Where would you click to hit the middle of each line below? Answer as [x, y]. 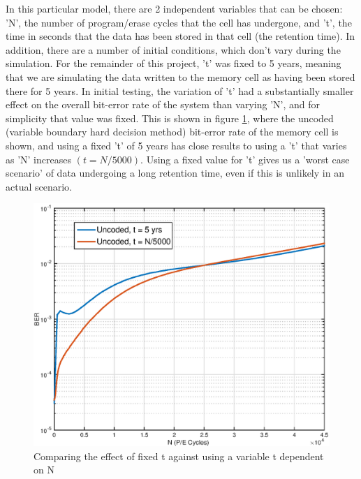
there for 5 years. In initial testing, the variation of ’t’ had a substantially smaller [180, 90]
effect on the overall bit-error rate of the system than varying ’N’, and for [163, 104]
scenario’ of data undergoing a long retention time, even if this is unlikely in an [175, 173]
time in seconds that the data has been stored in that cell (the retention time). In [180, 36]
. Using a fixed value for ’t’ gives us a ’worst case [245, 159]
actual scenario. [39, 186]
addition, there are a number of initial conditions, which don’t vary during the [173, 49]
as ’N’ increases [38, 159]
